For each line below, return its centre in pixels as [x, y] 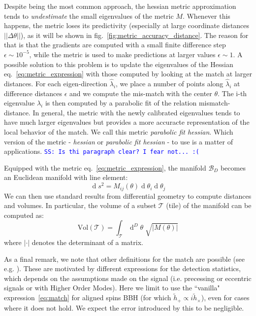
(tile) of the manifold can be [209, 205]
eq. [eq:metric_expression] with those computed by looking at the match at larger [128, 74]
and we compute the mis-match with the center [141, 93]
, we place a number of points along [170, 83]
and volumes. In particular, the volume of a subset [80, 205]
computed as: [24, 215]
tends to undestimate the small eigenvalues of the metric [89, 16]
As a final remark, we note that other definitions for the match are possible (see [124, 259]
